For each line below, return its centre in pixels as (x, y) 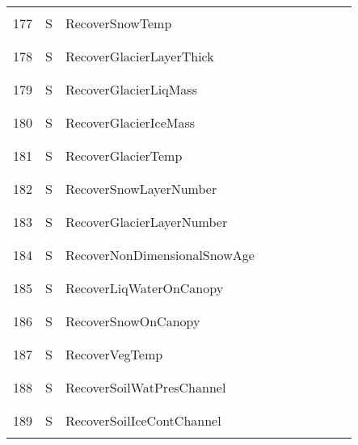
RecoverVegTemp (114, 354)
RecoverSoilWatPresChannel (145, 387)
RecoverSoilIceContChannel (143, 420)
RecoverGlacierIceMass (130, 122)
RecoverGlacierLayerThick (139, 56)
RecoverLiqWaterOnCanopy (144, 288)
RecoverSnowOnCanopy (133, 321)
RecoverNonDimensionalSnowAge (160, 255)
